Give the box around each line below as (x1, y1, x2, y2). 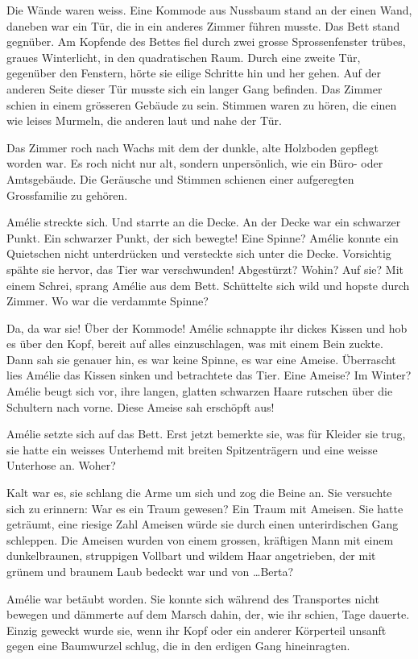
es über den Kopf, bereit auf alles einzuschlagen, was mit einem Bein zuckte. (6, 335, 383, 352)
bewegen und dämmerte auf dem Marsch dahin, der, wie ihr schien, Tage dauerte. (6, 606, 410, 623)
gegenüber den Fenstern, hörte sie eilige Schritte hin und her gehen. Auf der (6, 64, 381, 81)
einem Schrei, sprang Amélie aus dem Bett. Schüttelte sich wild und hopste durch (6, 276, 410, 293)
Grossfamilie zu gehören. (6, 186, 128, 203)
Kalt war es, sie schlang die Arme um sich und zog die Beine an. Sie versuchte (6, 484, 392, 501)
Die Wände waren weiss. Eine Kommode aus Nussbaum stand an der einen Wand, (6, 2, 412, 18)
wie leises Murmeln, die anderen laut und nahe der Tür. (6, 112, 282, 129)
